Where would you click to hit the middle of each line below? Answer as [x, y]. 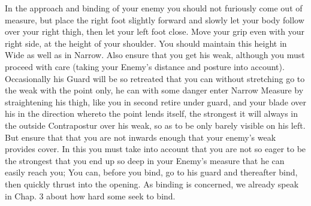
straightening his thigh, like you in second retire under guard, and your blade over [156, 102]
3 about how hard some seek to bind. [107, 196]
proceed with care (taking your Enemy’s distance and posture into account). [145, 66]
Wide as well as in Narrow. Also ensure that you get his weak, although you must [155, 55]
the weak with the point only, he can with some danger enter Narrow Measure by [154, 90]
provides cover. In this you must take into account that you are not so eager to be [155, 149]
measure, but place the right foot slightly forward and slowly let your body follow [155, 19]
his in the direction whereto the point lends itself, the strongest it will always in [152, 113]
